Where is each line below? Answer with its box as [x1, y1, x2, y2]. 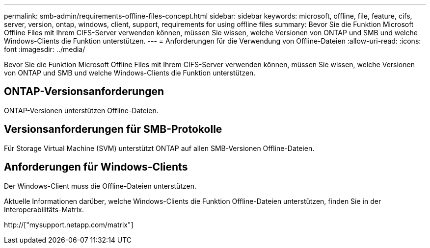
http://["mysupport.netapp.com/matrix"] [4, 220, 134, 229]
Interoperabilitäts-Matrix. [4, 205, 84, 214]
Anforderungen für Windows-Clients [4, 161, 188, 174]
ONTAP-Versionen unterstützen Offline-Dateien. [4, 106, 159, 115]
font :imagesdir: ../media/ [4, 45, 85, 53]
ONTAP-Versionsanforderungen [4, 85, 164, 98]
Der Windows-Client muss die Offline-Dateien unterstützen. [4, 181, 196, 190]
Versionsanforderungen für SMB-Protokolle [4, 123, 222, 136]
